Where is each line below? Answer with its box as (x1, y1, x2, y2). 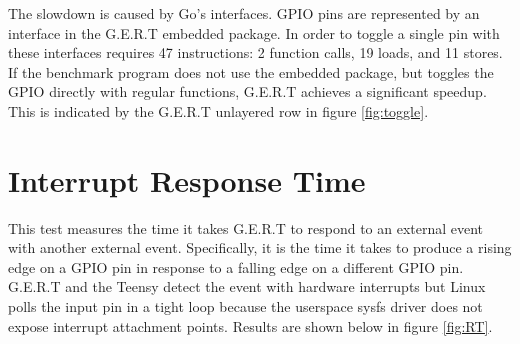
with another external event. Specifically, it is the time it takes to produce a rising (8, 237, 512, 258)
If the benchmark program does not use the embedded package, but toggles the (8, 61, 494, 82)
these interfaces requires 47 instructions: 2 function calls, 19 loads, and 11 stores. (8, 42, 503, 63)
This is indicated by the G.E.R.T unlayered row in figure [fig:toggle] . (8, 100, 429, 121)
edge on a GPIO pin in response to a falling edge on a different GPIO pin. (8, 256, 464, 277)
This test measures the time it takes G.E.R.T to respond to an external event (8, 217, 484, 238)
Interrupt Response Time (8, 159, 366, 200)
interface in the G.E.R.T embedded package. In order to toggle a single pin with (8, 22, 500, 43)
